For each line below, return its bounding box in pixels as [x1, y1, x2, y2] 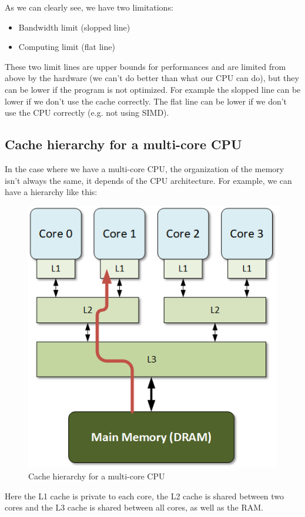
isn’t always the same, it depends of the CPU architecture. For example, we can [5, 174, 292, 186]
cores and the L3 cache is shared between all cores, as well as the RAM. [5, 501, 263, 513]
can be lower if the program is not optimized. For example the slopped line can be [5, 83, 301, 95]
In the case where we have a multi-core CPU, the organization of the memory [5, 162, 284, 174]
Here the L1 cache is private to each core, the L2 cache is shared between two [5, 489, 284, 502]
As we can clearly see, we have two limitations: [5, 1, 173, 13]
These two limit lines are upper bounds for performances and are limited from [5, 60, 286, 72]
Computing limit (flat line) [18, 41, 115, 53]
